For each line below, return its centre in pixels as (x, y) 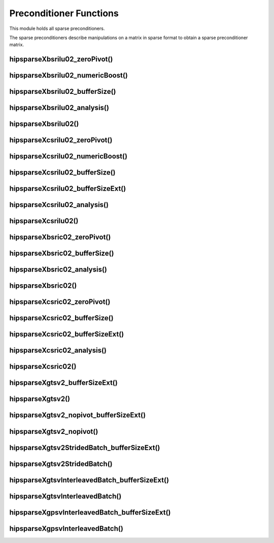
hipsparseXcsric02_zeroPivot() (60, 302)
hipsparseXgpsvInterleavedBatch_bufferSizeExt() (90, 512)
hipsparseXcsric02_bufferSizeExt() (67, 334)
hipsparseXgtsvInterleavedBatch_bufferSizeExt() (89, 480)
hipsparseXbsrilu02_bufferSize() (63, 92)
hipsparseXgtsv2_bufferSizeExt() (63, 383)
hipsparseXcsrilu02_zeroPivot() (61, 140)
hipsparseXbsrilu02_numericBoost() (68, 75)
